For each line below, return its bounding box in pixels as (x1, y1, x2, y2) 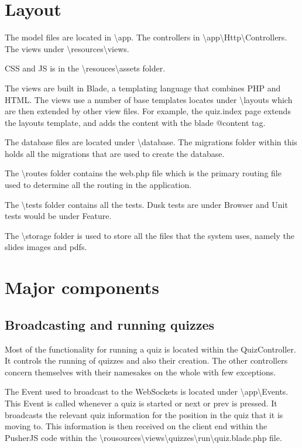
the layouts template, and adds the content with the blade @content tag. (5, 116, 266, 128)
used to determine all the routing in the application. (5, 179, 192, 191)
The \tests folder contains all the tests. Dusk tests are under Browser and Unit (5, 198, 288, 210)
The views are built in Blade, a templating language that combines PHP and (5, 81, 281, 94)
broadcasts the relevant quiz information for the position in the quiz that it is (5, 408, 283, 420)
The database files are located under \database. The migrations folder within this (5, 136, 297, 148)
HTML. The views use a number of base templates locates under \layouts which (5, 93, 293, 105)
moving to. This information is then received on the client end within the (5, 420, 267, 432)
